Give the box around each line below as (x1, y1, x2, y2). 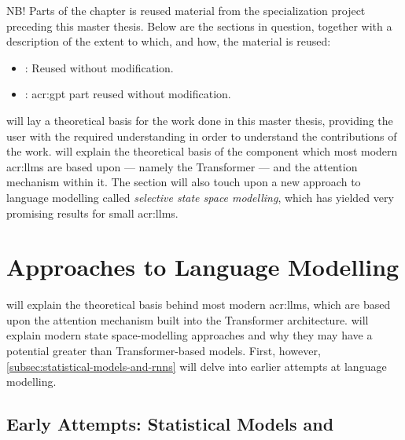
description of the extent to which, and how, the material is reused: (6, 33, 331, 49)
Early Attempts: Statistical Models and (6, 412, 334, 436)
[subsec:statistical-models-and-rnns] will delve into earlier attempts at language (6, 357, 387, 374)
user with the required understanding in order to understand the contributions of (6, 127, 397, 144)
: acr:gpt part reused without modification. (24, 86, 231, 102)
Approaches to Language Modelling (6, 251, 399, 283)
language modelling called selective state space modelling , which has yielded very (6, 189, 394, 205)
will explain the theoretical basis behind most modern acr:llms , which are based (6, 296, 391, 313)
